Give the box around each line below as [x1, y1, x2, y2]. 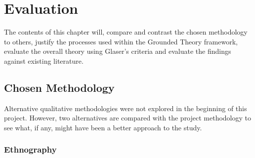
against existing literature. [4, 55, 84, 66]
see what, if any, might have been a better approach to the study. [4, 122, 202, 132]
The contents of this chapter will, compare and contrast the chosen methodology [4, 27, 248, 37]
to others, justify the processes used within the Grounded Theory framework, [4, 36, 238, 46]
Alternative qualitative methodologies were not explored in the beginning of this [4, 103, 247, 113]
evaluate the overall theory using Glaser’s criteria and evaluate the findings [4, 46, 231, 56]
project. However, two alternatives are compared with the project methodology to [4, 113, 252, 123]
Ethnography [4, 143, 57, 156]
